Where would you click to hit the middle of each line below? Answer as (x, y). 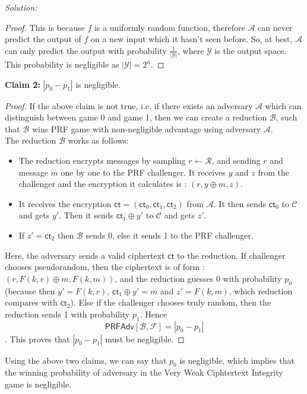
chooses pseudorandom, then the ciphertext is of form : (105, 267)
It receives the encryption (65, 203)
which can (283, 105)
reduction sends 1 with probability (67, 314)
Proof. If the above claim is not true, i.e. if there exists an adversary (129, 105)
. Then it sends (86, 215)
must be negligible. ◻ (145, 339)
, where (191, 50)
